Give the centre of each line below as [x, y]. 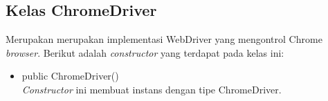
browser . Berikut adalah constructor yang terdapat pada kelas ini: [145, 52]
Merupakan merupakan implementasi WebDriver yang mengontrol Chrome [164, 39]
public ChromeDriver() [70, 76]
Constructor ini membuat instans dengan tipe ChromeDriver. [152, 89]
